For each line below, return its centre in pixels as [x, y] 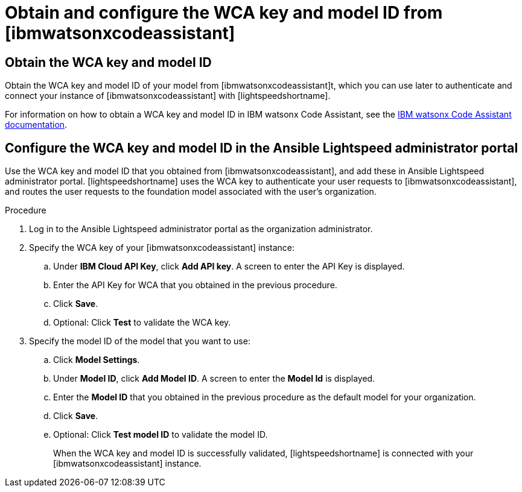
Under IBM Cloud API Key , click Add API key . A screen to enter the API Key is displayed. [229, 266]
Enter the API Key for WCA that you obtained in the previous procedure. [195, 285]
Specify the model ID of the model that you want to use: [140, 341]
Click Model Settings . [97, 360]
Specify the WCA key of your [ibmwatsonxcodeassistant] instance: [162, 248]
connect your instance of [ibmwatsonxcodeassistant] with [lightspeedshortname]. [168, 96]
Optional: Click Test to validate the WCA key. [142, 323]
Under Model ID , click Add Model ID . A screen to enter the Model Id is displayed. [214, 379]
